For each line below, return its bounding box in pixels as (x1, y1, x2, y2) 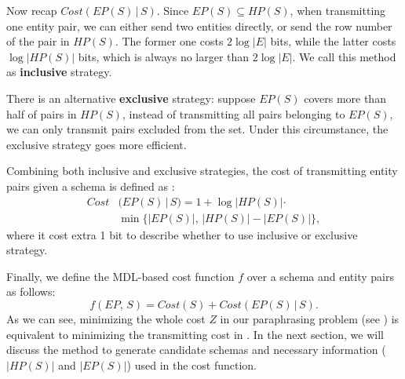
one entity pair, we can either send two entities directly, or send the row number (6, 17, 392, 34)
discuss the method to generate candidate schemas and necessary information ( (6, 341, 386, 358)
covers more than (304, 89, 386, 106)
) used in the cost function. (126, 356, 257, 373)
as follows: (6, 283, 56, 300)
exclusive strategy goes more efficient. (6, 136, 187, 152)
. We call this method (292, 48, 396, 64)
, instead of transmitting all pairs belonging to (122, 105, 345, 122)
